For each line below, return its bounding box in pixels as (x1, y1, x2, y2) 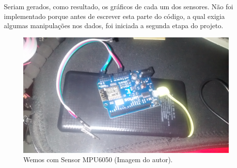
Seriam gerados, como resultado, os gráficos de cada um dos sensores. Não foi (4, 1, 233, 11)
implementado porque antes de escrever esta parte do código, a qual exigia (4, 11, 225, 21)
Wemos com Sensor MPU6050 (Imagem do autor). (23, 154, 173, 165)
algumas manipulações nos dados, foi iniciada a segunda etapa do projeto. (4, 20, 223, 31)
